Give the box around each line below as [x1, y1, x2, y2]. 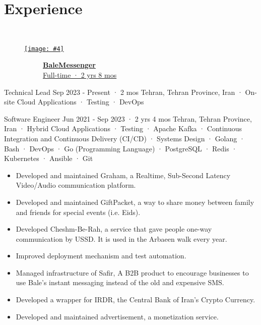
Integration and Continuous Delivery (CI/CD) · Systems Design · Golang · [4, 133, 245, 143]
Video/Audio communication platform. [16, 180, 136, 190]
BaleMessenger [43, 60, 96, 70]
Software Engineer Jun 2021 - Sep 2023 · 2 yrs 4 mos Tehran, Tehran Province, [4, 113, 252, 124]
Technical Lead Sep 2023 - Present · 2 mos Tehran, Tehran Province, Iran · [4, 86, 243, 97]
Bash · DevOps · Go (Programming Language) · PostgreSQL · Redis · [4, 143, 237, 153]
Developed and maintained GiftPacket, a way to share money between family [16, 196, 254, 207]
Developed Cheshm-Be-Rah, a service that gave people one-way [16, 224, 212, 234]
